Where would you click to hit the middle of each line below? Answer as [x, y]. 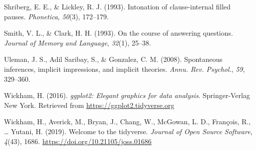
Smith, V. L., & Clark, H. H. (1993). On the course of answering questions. [119, 33]
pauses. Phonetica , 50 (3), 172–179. [56, 16]
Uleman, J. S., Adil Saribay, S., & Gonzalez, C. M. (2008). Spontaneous [113, 59]
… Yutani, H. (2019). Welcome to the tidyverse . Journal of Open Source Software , [128, 131]
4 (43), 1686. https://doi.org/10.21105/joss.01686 [78, 141]
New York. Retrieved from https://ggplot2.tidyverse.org [89, 105]
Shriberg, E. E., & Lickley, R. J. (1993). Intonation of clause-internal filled [117, 6]
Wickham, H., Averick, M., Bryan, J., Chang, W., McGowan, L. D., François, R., [128, 122]
